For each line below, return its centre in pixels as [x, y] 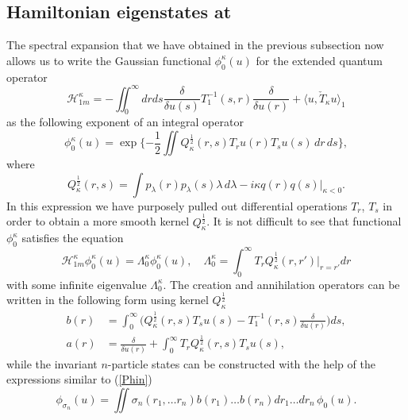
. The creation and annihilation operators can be [281, 284]
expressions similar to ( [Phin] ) [79, 379]
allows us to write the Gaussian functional [109, 60]
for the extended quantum [319, 60]
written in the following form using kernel [108, 300]
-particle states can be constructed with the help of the [241, 363]
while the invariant [52, 363]
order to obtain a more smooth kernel [98, 221]
